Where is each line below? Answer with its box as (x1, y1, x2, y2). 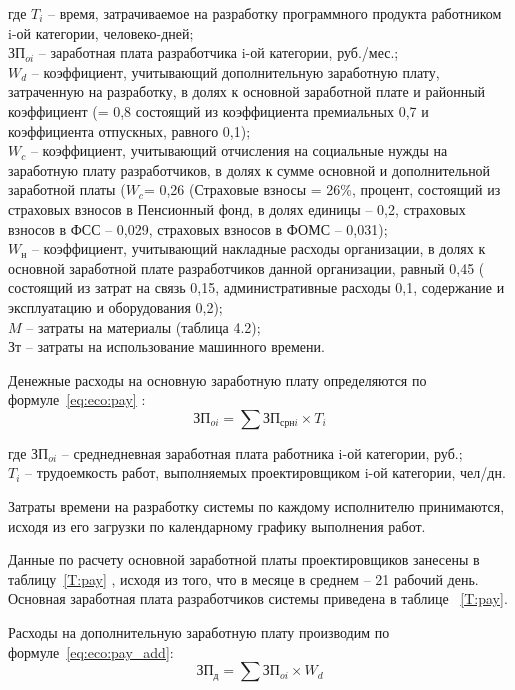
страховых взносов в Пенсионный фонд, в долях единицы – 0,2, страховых (8, 198, 466, 219)
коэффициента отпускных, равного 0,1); (8, 120, 251, 141)
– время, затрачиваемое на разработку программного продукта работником (48, 3, 502, 23)
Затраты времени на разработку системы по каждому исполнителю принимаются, (8, 496, 505, 517)
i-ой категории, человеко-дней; (8, 22, 194, 43)
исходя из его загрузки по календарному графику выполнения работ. (8, 515, 426, 536)
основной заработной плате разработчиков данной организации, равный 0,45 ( (8, 257, 485, 278)
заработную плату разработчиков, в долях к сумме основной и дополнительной (8, 159, 491, 180)
